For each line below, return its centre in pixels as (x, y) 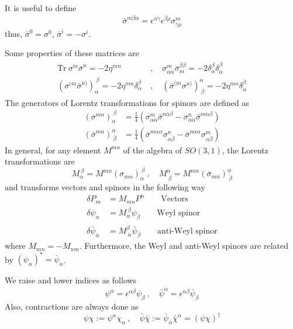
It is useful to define (41, 8)
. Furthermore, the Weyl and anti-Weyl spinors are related (184, 246)
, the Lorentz (245, 150)
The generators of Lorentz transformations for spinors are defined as (127, 102)
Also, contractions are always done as (72, 306)
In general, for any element (53, 150)
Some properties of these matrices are (72, 53)
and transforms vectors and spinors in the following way (105, 187)
